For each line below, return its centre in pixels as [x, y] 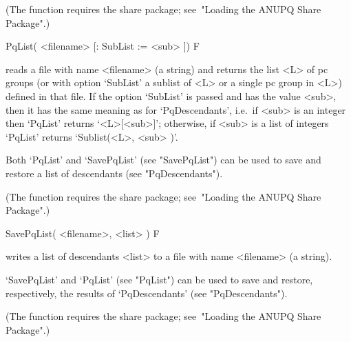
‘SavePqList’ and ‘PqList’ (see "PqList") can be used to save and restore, [159, 279]
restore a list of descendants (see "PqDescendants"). [114, 173]
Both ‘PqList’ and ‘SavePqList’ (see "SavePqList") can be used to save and [163, 160]
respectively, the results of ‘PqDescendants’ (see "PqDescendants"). [147, 293]
